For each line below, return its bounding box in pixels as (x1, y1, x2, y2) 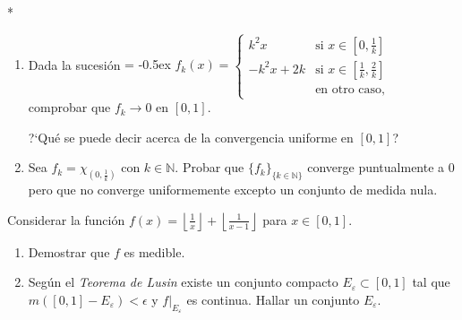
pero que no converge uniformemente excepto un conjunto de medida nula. (28, 180, 438, 199)
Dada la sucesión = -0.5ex (28, 55, 171, 74)
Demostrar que (28, 242, 110, 261)
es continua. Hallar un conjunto (186, 290, 360, 308)
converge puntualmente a (307, 158, 445, 177)
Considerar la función (7, 210, 125, 229)
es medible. (124, 242, 185, 261)
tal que (412, 272, 450, 291)
